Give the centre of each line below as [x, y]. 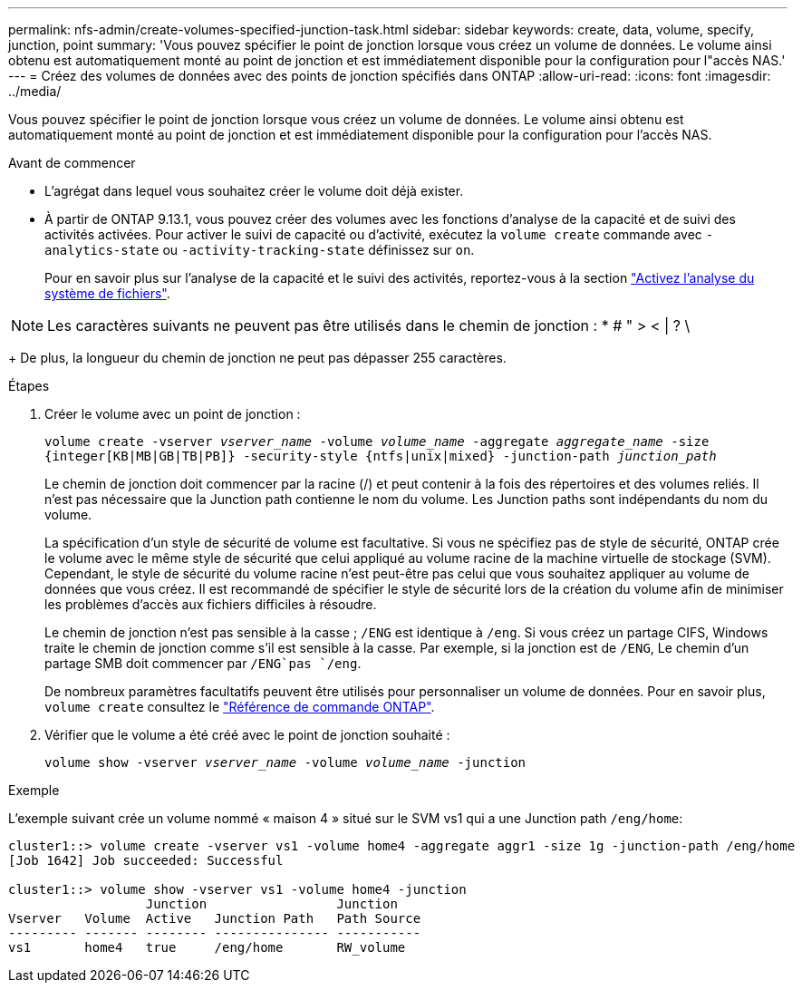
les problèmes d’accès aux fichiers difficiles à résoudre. [211, 604]
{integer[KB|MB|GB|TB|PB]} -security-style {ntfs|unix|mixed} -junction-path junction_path [381, 456]
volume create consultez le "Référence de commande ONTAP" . [240, 707]
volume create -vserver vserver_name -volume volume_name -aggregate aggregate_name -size [377, 442]
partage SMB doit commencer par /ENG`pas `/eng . [203, 663]
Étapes [29, 386]
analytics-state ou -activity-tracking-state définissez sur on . [260, 250]
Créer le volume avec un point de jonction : [173, 414]
